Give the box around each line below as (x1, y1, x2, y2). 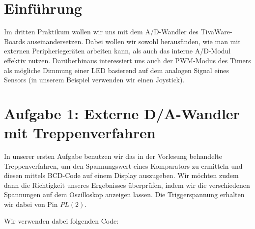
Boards (4, 36, 25, 46)
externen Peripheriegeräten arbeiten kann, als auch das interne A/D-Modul (4, 46, 231, 56)
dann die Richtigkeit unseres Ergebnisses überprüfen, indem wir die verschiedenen (4, 179, 250, 190)
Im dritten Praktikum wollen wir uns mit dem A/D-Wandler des (4, 26, 198, 37)
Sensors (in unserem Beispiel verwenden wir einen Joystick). (4, 75, 185, 85)
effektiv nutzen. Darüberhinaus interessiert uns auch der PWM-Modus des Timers (4, 55, 251, 65)
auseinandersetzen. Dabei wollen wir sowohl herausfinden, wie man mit (27, 36, 241, 46)
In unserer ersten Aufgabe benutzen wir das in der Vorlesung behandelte (4, 151, 222, 161)
